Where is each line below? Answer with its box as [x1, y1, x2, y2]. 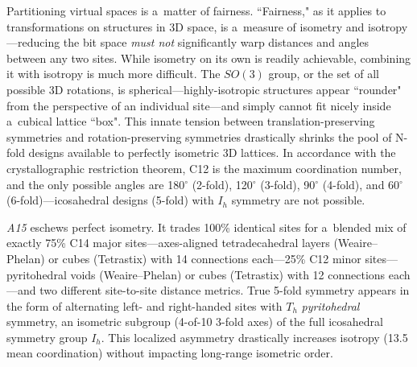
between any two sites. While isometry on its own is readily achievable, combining [6, 49, 411, 66]
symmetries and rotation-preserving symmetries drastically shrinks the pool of [6, 128, 392, 145]
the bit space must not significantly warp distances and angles [63, 34, 370, 51]
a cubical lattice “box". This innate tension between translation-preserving [6, 113, 375, 130]
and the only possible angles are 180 [6, 175, 185, 192]
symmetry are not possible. [231, 192, 365, 208]
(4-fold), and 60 [322, 175, 400, 192]
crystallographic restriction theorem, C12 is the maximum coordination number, [6, 159, 402, 176]
